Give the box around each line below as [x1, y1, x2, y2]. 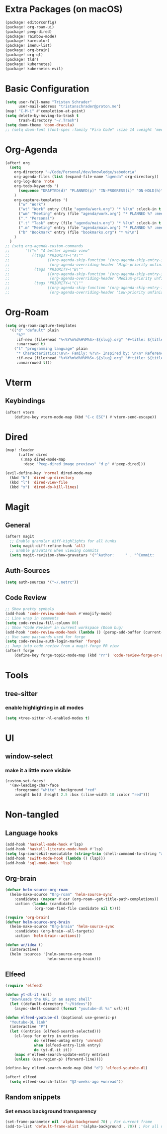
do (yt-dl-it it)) [34, 1047, 72, 1052]
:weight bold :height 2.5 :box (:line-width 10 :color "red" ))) [14, 792, 150, 797]
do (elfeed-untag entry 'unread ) [34, 1038, 103, 1043]
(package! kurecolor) [5, 38, 50, 43]
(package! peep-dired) [5, 29, 52, 34]
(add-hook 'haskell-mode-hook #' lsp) [5, 842, 83, 847]
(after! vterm [5, 410, 35, 415]
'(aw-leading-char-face [9, 783, 59, 788]
